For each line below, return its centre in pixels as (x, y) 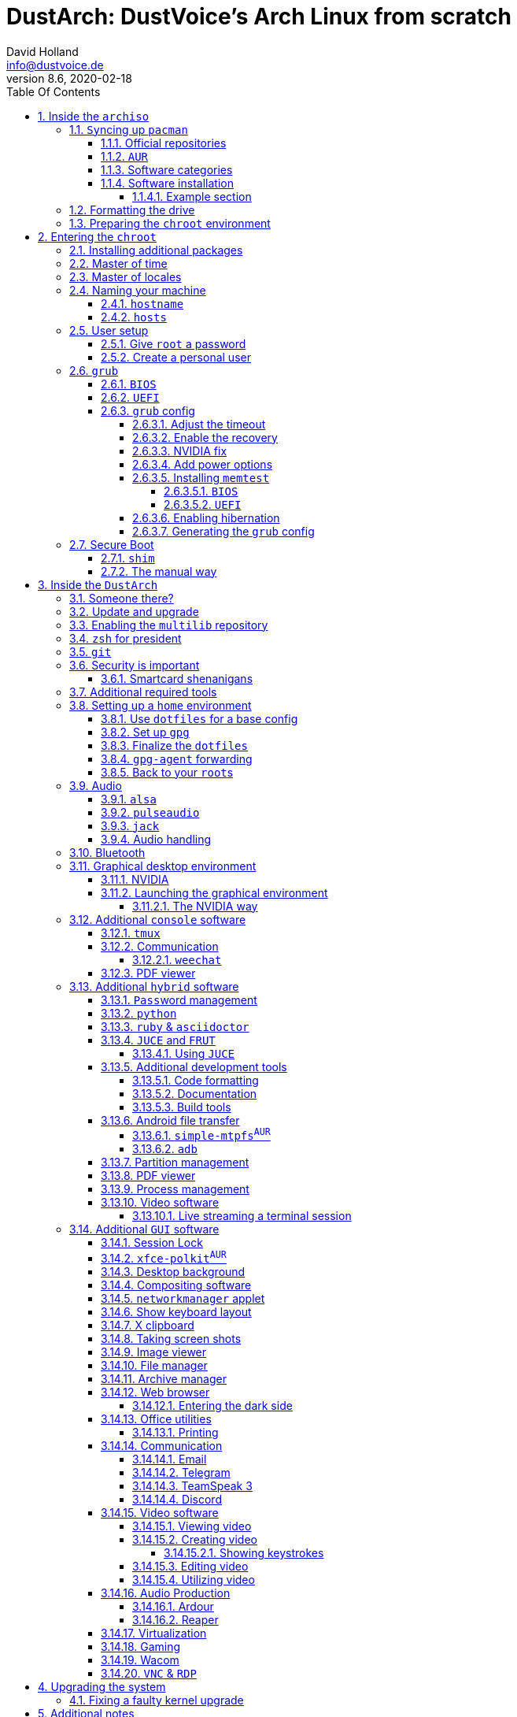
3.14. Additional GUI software (144, 1229)
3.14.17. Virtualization (154, 1634)
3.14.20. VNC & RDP (149, 1674)
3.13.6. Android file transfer (170, 1120)
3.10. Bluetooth (107, 852)
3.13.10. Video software (160, 1203)
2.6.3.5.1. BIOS (201, 491)
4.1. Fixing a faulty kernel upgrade (157, 1700)
